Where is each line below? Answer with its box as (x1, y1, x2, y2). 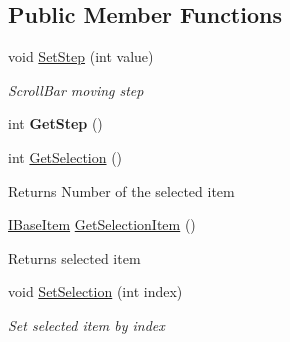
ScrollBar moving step (8, 79, 144, 100)
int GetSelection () (8, 146, 123, 167)
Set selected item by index (8, 314, 165, 335)
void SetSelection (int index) (8, 281, 183, 302)
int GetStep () (8, 113, 103, 134)
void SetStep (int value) (8, 46, 154, 67)
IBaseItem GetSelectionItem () (8, 214, 196, 235)
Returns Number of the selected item (8, 180, 235, 201)
